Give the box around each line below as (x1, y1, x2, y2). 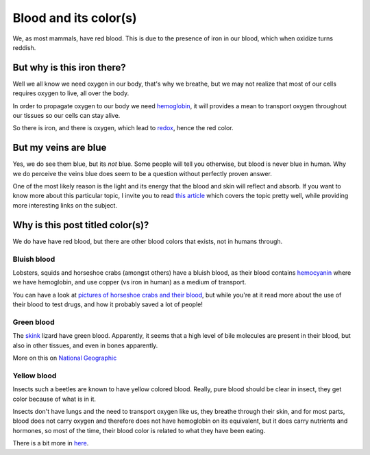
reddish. (12, 43, 36, 51)
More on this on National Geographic (12, 354, 117, 362)
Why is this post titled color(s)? (12, 219, 149, 231)
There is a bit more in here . (12, 439, 89, 447)
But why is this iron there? (12, 62, 126, 73)
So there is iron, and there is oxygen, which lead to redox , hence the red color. (12, 124, 234, 132)
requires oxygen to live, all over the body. (12, 89, 129, 97)
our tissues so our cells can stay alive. (12, 112, 121, 120)
